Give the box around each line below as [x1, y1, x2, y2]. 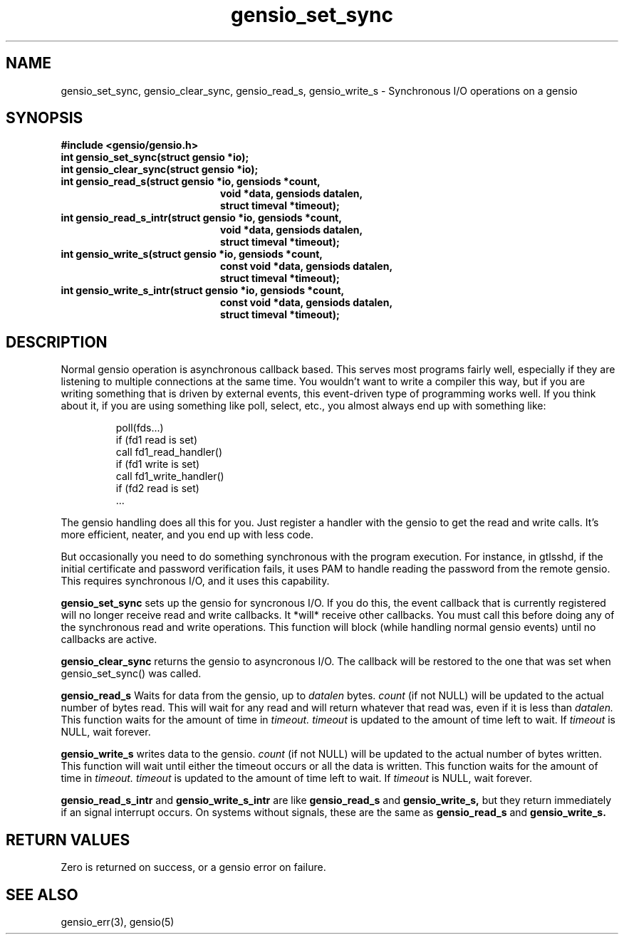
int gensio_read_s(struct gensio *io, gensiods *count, [61, 175, 321, 188]
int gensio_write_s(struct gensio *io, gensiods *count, [61, 248, 323, 261]
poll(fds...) [115, 422, 164, 434]
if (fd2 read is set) [115, 482, 199, 495]
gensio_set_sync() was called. [61, 667, 202, 680]
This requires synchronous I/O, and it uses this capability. [61, 575, 330, 587]
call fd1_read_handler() [115, 446, 223, 459]
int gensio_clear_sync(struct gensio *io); [61, 163, 259, 176]
